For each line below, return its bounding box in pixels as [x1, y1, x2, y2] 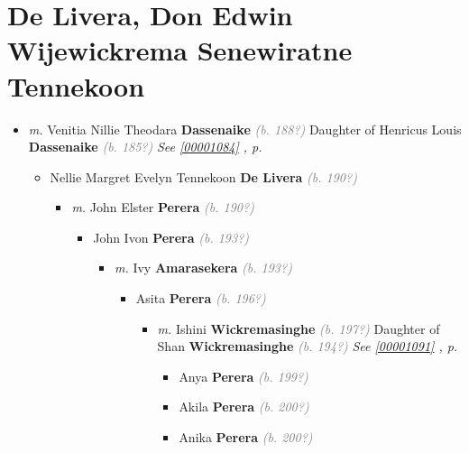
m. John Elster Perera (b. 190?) [71, 198, 254, 217]
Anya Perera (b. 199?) [179, 366, 308, 385]
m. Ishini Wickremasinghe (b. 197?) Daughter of [157, 319, 440, 337]
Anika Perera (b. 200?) [179, 428, 313, 447]
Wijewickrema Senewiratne [7, 32, 353, 69]
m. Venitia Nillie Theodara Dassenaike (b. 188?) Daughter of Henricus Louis [28, 119, 462, 138]
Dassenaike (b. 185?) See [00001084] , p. [28, 137, 262, 156]
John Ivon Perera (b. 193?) [93, 227, 250, 246]
